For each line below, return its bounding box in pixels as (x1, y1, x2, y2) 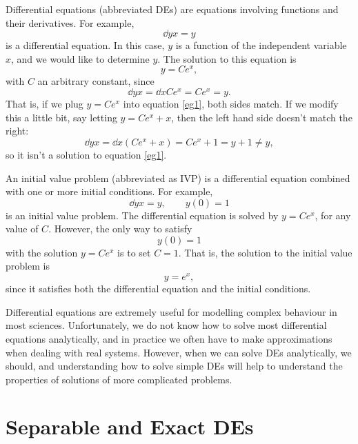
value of (6, 221, 39, 236)
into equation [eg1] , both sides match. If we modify (123, 97, 339, 111)
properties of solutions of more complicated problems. (6, 372, 232, 386)
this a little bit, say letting (6, 110, 117, 124)
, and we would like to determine (11, 51, 150, 65)
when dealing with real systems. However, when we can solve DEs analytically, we (6, 345, 352, 359)
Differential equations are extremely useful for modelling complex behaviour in (6, 304, 337, 319)
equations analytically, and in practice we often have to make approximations (6, 331, 332, 345)
